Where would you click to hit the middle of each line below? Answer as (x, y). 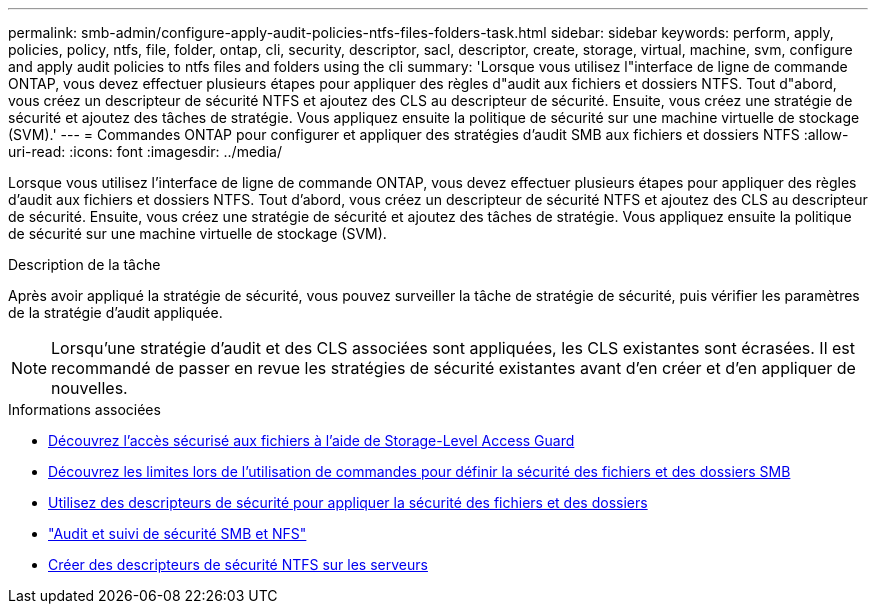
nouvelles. (89, 388)
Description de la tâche (84, 264)
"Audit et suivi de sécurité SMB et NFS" (177, 533)
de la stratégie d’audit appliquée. (115, 312)
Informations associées (84, 409)
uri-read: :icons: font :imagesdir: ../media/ (145, 151)
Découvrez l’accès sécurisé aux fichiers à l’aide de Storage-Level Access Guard (311, 440)
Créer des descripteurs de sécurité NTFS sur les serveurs (238, 564)
